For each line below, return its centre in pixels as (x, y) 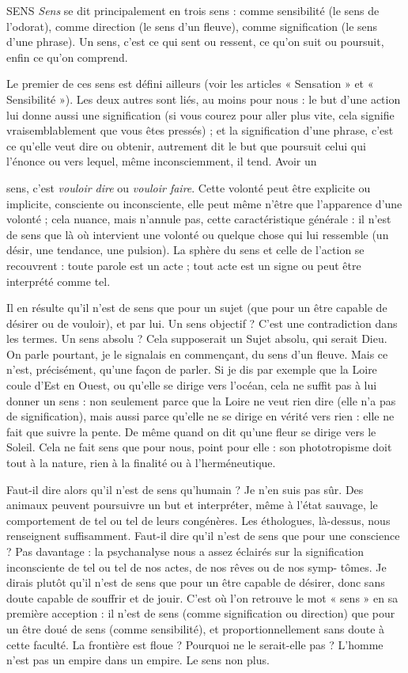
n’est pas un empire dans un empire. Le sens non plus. (138, 660)
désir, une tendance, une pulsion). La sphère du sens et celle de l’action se (185, 250)
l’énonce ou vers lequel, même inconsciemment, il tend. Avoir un (162, 161)
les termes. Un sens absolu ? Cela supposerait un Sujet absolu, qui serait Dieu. (197, 338)
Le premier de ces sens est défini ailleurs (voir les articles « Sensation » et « (190, 84)
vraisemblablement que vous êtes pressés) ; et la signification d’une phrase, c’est (200, 130)
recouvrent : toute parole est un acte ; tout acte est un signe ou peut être (184, 265)
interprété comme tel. (59, 281)
